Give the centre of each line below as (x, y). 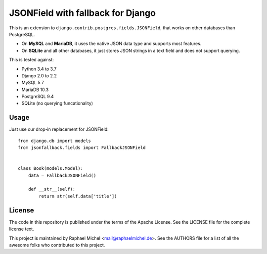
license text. (22, 229)
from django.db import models (55, 141)
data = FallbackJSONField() (62, 175)
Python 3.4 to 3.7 (39, 69)
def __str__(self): (52, 189)
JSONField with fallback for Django (82, 13)
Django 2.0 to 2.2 (39, 76)
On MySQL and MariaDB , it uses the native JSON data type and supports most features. (111, 44)
